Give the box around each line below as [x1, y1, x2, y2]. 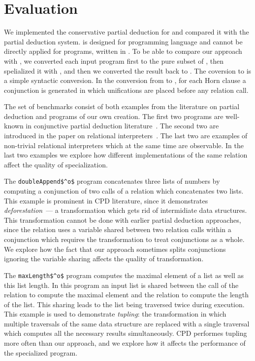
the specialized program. [4, 347, 78, 358]
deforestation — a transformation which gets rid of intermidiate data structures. [4, 205, 247, 215]
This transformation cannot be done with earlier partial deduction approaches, [4, 214, 241, 225]
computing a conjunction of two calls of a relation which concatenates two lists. [4, 186, 244, 196]
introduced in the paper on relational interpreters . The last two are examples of [4, 130, 248, 141]
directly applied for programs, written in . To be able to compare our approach [4, 46, 242, 56]
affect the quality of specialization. [4, 159, 108, 169]
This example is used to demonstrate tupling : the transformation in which [4, 309, 226, 319]
